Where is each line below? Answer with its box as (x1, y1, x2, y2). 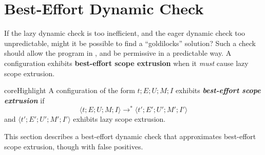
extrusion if (4, 95, 45, 105)
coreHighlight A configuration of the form (4, 85, 135, 96)
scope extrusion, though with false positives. (4, 141, 143, 151)
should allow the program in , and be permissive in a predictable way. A (4, 48, 232, 58)
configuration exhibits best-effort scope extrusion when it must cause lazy (4, 57, 249, 68)
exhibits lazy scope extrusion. (73, 114, 166, 124)
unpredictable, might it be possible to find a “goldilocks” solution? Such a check (4, 37, 256, 48)
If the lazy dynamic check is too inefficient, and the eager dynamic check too (4, 28, 245, 38)
